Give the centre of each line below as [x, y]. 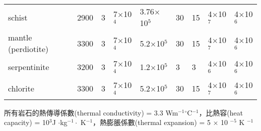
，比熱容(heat [221, 112]
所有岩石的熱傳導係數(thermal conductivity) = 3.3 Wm [91, 112]
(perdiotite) [28, 49]
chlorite [21, 88]
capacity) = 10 [27, 122]
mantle [20, 37]
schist [18, 17]
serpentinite [29, 66]
